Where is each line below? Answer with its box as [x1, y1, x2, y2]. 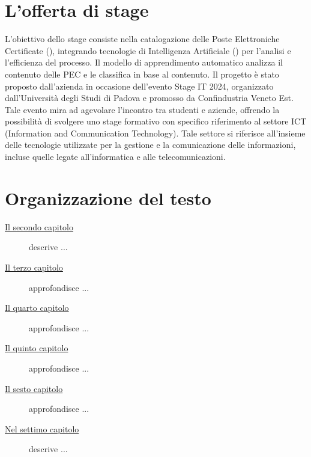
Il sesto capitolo [5, 382, 63, 394]
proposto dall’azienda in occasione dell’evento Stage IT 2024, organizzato [5, 79, 274, 92]
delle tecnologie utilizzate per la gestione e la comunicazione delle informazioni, [5, 138, 296, 151]
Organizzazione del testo [5, 185, 211, 210]
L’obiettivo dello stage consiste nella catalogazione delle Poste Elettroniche [5, 32, 280, 45]
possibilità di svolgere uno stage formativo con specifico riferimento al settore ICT [5, 115, 307, 127]
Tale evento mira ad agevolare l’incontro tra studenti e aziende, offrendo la [5, 103, 280, 115]
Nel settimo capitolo [5, 422, 79, 435]
